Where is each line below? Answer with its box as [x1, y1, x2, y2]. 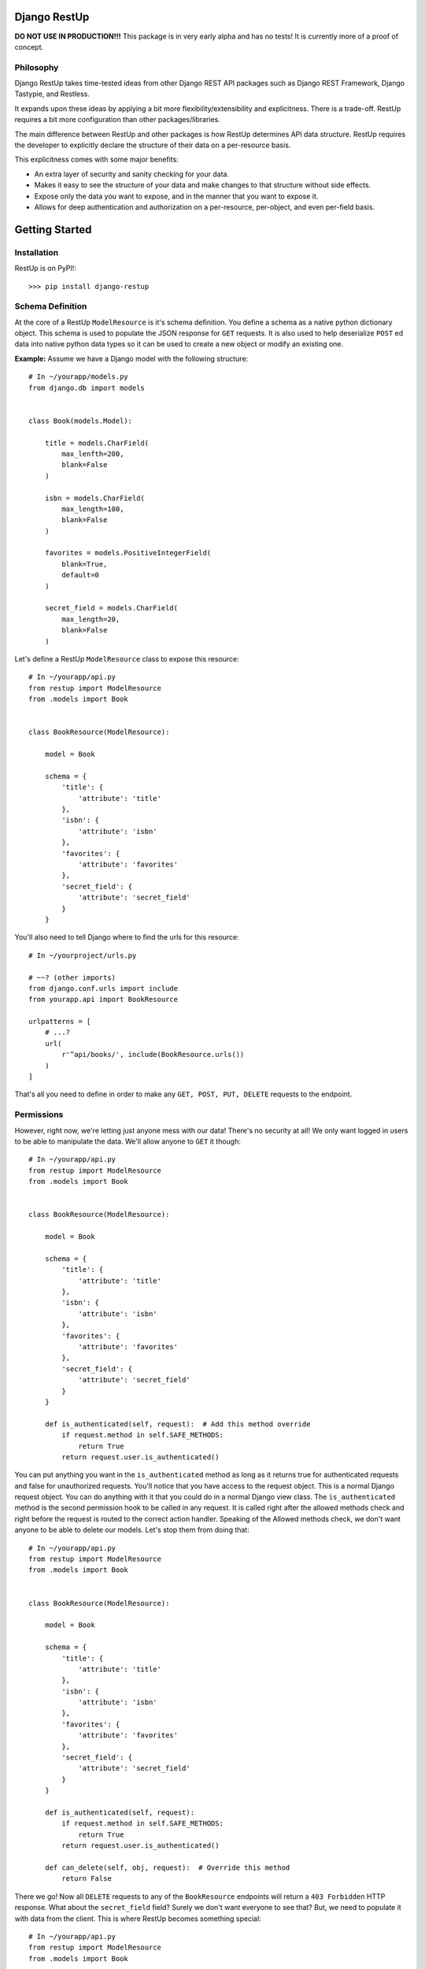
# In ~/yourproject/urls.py [28, 951, 137, 960]
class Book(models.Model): [28, 416, 133, 425]
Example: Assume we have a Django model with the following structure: [14, 354, 249, 363]
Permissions [14, 1109, 64, 1120]
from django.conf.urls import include [28, 984, 179, 992]
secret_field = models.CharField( [44, 603, 179, 613]
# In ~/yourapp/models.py [28, 373, 129, 381]
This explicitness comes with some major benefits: [14, 154, 179, 165]
